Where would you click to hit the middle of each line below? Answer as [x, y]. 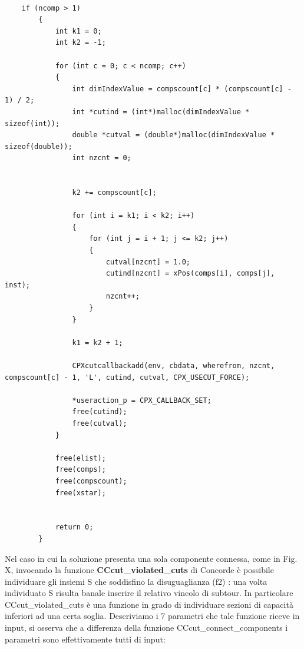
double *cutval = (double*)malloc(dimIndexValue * [174, 135]
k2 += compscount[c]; [114, 193]
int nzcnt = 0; [102, 158]
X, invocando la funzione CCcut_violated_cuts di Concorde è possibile [139, 570]
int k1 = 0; [78, 31]
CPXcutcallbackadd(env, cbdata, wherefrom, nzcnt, [174, 366]
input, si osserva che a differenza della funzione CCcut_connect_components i [146, 628]
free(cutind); [100, 412]
